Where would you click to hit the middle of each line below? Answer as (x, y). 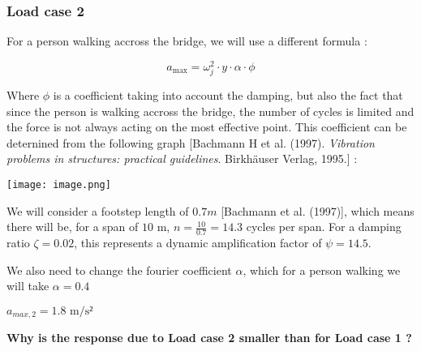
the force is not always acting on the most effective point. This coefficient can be (207, 127)
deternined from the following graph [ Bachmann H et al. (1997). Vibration (191, 142)
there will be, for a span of (73, 227)
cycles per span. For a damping (324, 227)
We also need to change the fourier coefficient (119, 270)
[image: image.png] (59, 185)
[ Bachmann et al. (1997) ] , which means (318, 210)
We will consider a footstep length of (98, 210)
